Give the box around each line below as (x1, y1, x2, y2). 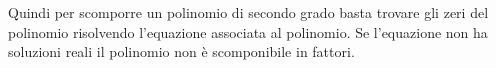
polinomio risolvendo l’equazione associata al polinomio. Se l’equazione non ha (8, 21, 488, 42)
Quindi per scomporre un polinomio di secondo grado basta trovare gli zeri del (8, 2, 489, 22)
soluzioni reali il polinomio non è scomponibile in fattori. (8, 41, 355, 62)
